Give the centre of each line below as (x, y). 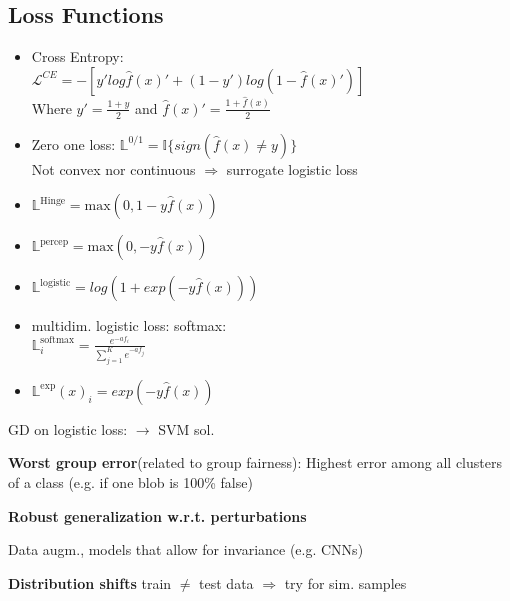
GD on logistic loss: (68, 428)
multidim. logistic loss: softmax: (129, 325)
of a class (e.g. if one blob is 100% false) (130, 482)
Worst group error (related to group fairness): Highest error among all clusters (255, 462)
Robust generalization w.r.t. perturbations (157, 515)
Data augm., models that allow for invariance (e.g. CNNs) (186, 549)
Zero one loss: (73, 143)
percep (54, 241)
